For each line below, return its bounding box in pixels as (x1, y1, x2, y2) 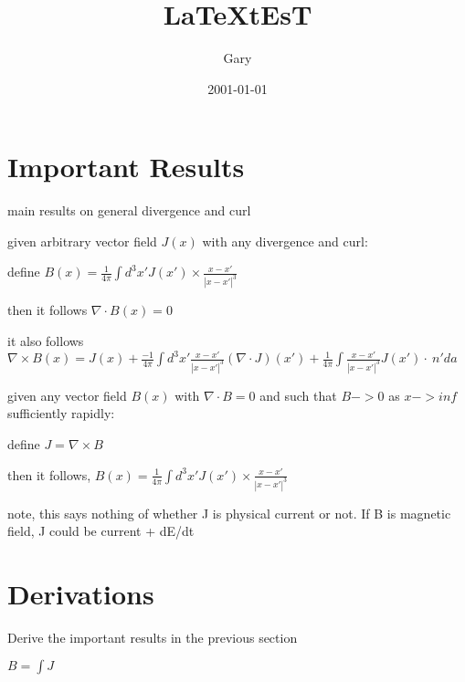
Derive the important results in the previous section (7, 627, 298, 646)
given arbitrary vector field (7, 231, 157, 250)
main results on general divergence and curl (7, 201, 251, 220)
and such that (259, 385, 337, 404)
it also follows (7, 331, 84, 350)
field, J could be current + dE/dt (7, 521, 195, 540)
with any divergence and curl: (202, 231, 368, 250)
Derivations (7, 574, 154, 612)
